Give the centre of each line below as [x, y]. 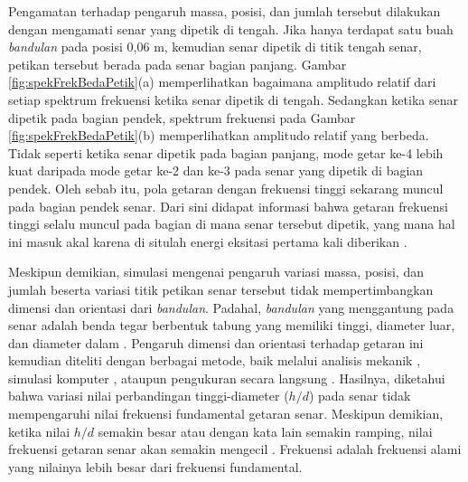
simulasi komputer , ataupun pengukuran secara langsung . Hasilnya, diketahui [227, 378]
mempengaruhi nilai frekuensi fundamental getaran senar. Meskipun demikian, [226, 414]
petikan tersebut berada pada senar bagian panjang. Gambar [178, 64]
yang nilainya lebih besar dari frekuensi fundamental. [155, 466]
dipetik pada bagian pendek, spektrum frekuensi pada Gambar [182, 117]
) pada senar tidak [360, 396]
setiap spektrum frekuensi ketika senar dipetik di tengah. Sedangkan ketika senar [233, 99]
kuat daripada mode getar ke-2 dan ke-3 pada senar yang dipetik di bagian [216, 170]
